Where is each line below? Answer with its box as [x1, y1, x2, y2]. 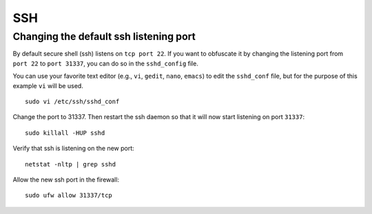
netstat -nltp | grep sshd [25, 160, 116, 168]
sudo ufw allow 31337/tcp [25, 191, 113, 200]
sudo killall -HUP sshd [25, 129, 105, 137]
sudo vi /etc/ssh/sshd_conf [25, 97, 120, 105]
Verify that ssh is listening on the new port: [12, 145, 134, 153]
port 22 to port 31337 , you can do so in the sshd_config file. [12, 59, 199, 67]
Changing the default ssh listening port [12, 30, 196, 43]
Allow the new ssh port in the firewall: [12, 175, 120, 184]
